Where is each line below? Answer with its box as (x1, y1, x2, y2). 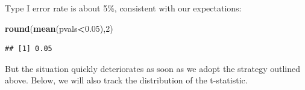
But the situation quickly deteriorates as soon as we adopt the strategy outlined (5, 62, 300, 74)
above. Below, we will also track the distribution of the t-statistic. (5, 74, 248, 86)
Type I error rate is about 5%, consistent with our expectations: (5, 2, 242, 14)
